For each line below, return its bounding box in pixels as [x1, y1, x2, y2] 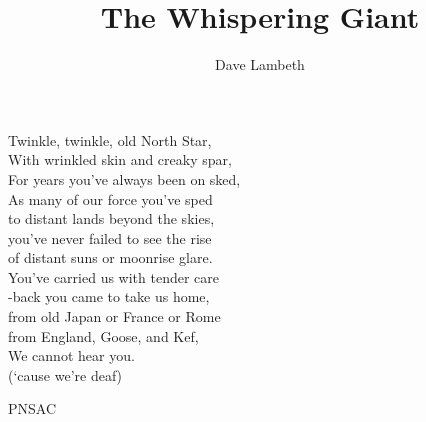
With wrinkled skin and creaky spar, [8, 149, 232, 170]
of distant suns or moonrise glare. [8, 247, 213, 268]
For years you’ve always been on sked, [8, 168, 241, 189]
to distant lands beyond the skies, [8, 208, 215, 229]
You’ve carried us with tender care [8, 266, 220, 287]
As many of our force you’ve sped [8, 188, 213, 209]
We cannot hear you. [8, 345, 135, 366]
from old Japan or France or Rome [8, 306, 221, 327]
